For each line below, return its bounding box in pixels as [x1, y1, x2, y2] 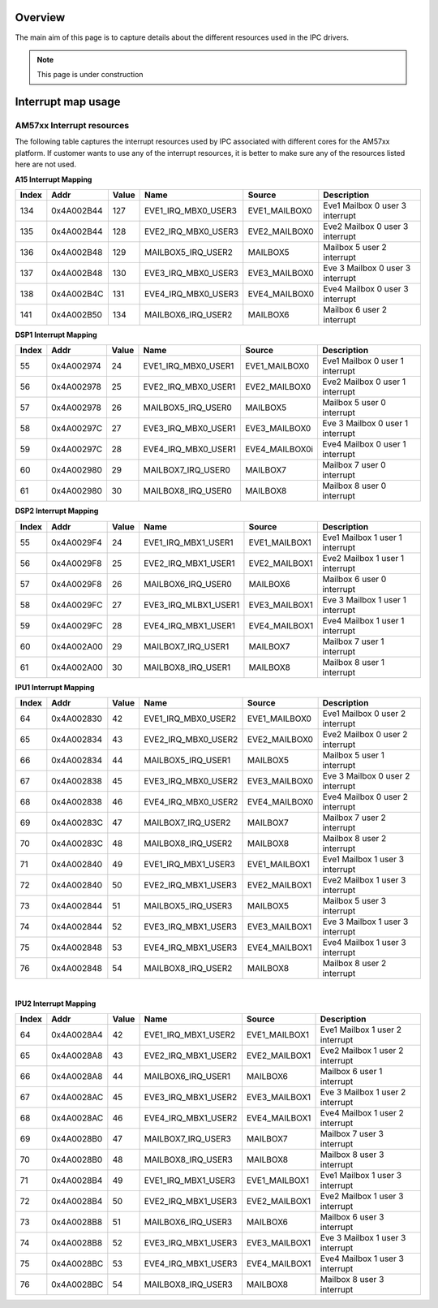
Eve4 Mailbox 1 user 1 [322, 615, 405, 626]
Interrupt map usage [15, 95, 121, 109]
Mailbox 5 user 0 [321, 397, 387, 408]
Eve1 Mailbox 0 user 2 [322, 708, 406, 719]
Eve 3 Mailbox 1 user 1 [322, 594, 407, 605]
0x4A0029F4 [51, 537, 103, 548]
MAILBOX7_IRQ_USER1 [143, 641, 230, 652]
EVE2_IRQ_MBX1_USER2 [144, 1050, 238, 1061]
